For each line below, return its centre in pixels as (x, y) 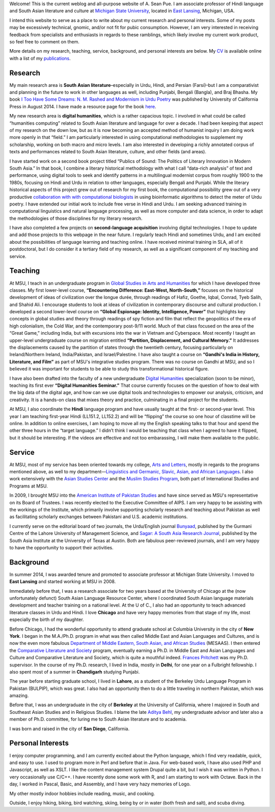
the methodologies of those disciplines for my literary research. (76, 218)
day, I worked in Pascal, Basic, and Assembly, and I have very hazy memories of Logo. (100, 784)
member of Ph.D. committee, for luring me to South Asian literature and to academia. (98, 719)
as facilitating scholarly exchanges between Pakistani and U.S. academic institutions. (99, 517)
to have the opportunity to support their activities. (62, 547)
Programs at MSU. (29, 486)
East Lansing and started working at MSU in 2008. (63, 582)
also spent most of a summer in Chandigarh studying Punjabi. (75, 671)
